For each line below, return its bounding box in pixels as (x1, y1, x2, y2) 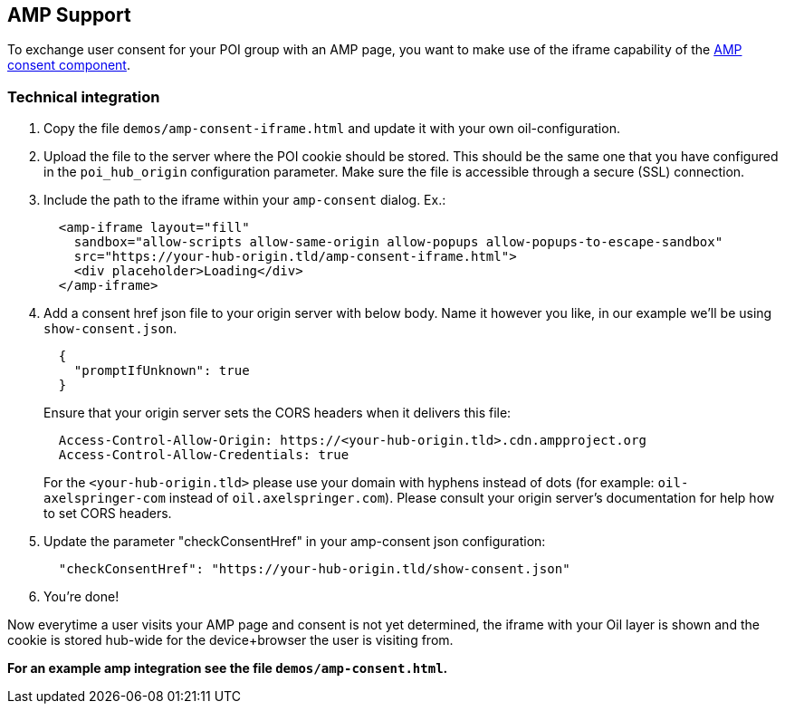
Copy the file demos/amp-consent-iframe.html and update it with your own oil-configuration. (43, 120, 620, 137)
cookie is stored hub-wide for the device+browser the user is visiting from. (7, 632, 454, 649)
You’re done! (43, 589, 120, 605)
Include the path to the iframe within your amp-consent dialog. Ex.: (43, 192, 446, 208)
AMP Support (7, 4, 131, 26)
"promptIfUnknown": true (73, 363, 250, 379)
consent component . (7, 57, 130, 73)
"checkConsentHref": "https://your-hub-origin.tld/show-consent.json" (58, 562, 570, 577)
